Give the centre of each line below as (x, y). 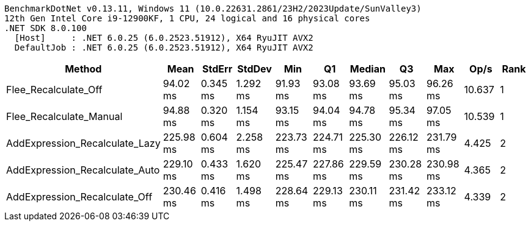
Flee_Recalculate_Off (54, 90)
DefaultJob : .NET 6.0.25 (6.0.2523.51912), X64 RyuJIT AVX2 (164, 48)
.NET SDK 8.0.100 (46, 28)
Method (83, 69)
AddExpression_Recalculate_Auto (83, 170)
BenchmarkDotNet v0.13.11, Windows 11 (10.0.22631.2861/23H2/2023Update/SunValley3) (213, 9)
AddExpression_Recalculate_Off (79, 197)
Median (368, 69)
